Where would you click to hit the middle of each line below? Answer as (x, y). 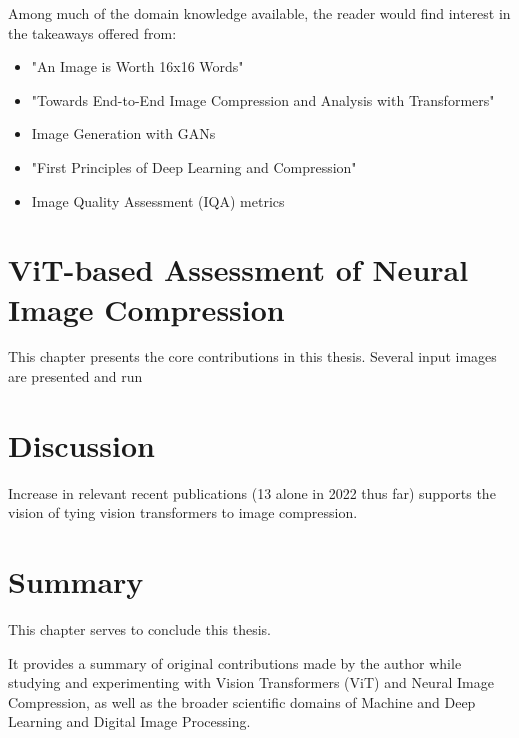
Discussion (81, 444)
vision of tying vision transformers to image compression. (183, 512)
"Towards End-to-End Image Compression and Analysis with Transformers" (263, 99)
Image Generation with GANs (123, 133)
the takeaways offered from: (92, 32)
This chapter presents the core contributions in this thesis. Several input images (252, 356)
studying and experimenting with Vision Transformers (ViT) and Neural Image (251, 682)
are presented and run (75, 376)
